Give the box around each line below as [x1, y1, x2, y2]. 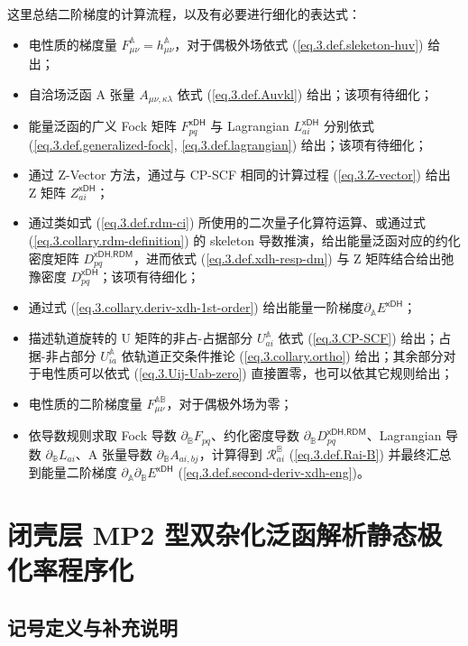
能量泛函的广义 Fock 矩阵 [28, 116, 177, 135]
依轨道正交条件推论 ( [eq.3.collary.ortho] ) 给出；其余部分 [121, 346, 444, 365]
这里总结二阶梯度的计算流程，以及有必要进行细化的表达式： [7, 5, 361, 23]
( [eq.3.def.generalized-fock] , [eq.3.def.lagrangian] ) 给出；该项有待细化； [28, 134, 427, 153]
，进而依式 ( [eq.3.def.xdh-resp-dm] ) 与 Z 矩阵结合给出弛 [133, 248, 454, 267]
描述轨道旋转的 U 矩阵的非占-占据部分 [28, 328, 253, 347]
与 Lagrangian [210, 116, 289, 135]
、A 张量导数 [75, 444, 153, 463]
